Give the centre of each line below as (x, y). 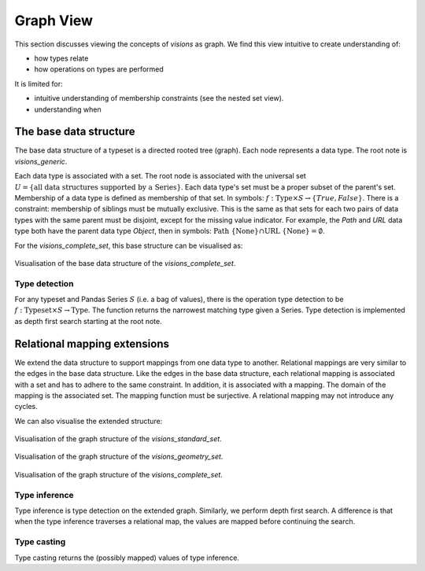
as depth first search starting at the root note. (88, 321)
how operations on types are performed (99, 69)
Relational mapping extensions (92, 343)
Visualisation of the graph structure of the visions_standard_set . (118, 439)
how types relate (61, 58)
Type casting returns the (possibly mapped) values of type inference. (127, 558)
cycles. (26, 407)
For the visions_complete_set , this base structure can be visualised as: (129, 245)
